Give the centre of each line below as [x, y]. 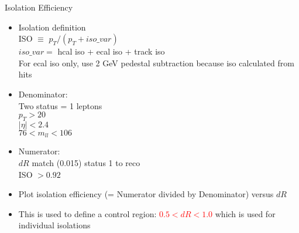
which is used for [245, 213]
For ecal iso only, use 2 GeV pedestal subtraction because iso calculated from [156, 63]
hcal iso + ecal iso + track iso [111, 51]
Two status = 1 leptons [60, 105]
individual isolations [54, 225]
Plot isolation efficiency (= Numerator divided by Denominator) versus [146, 194]
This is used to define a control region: [87, 213]
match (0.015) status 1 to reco [86, 163]
